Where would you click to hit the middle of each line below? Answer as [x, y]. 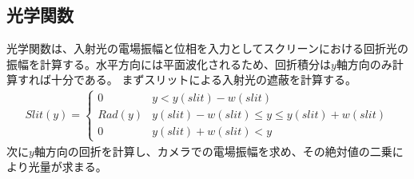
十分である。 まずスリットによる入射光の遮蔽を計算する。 [204, 80]
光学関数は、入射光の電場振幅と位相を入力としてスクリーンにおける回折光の [207, 48]
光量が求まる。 [68, 167]
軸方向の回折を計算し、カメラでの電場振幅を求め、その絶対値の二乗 [213, 151]
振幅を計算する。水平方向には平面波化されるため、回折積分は [169, 64]
